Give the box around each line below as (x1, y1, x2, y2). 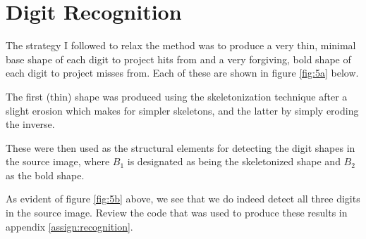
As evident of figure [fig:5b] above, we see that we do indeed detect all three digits (6, 191, 360, 206)
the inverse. (6, 117, 55, 131)
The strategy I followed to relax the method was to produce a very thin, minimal (6, 38, 356, 53)
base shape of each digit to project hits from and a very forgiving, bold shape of (6, 51, 351, 66)
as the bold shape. (6, 167, 85, 182)
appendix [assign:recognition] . (6, 219, 133, 233)
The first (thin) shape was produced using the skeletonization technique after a (6, 89, 348, 103)
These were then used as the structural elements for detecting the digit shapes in (6, 140, 355, 155)
